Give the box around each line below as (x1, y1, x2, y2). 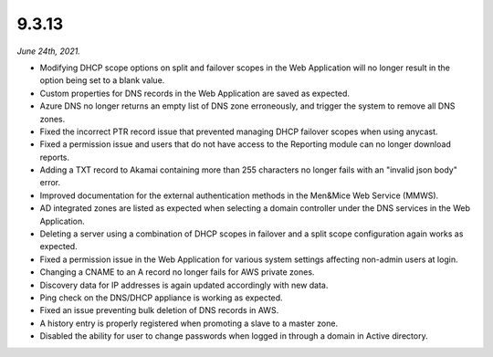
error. (39, 177, 61, 188)
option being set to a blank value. (39, 75, 165, 86)
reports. (39, 152, 70, 163)
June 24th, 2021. (16, 46, 81, 57)
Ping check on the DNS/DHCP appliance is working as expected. (39, 292, 283, 303)
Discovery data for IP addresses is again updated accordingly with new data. (39, 279, 329, 290)
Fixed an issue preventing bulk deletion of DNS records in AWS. (39, 305, 279, 316)
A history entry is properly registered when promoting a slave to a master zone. (39, 318, 338, 329)
